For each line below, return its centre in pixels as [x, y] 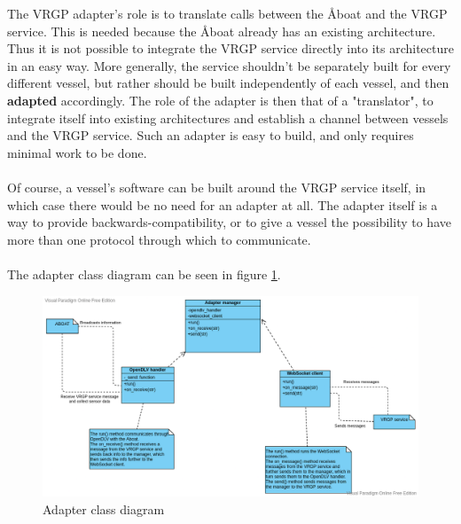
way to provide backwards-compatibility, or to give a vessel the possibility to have [229, 222]
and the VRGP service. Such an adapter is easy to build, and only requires [211, 135]
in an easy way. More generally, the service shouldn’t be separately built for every [229, 65]
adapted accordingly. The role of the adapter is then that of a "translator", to [220, 100]
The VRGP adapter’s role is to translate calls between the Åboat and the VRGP [227, 13]
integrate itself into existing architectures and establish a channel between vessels [228, 117]
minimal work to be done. [77, 152]
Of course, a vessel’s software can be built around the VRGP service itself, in [217, 187]
